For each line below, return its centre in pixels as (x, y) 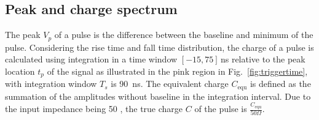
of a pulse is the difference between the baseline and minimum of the (184, 35)
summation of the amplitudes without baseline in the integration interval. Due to (158, 96)
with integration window (51, 84)
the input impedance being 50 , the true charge (94, 109)
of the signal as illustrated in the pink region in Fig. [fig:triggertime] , (177, 71)
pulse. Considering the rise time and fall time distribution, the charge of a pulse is (159, 47)
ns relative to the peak (263, 59)
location (20, 71)
